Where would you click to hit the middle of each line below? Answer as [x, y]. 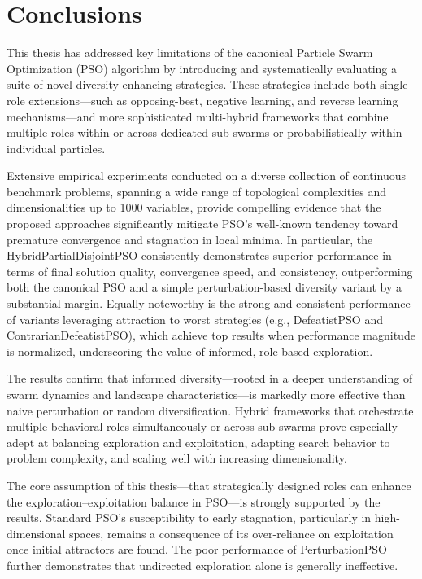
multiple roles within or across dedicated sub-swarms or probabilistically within [204, 132]
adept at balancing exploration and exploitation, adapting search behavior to [198, 442]
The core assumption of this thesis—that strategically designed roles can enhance [209, 485]
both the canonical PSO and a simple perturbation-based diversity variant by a [204, 287]
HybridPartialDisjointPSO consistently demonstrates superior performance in [199, 255]
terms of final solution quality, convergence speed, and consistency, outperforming [210, 271]
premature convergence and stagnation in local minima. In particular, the [190, 239]
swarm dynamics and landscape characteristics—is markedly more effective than [206, 394]
